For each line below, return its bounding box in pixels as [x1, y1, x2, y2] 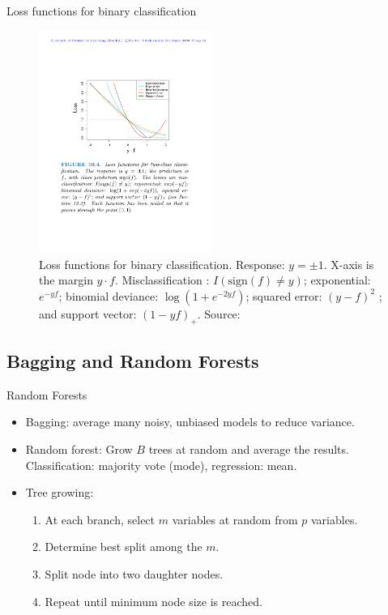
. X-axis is [323, 255, 374, 272]
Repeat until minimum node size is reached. [45, 592, 262, 609]
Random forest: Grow [25, 441, 133, 457]
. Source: [197, 305, 241, 322]
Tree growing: [25, 484, 94, 501]
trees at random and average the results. [148, 441, 349, 457]
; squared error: [245, 287, 322, 304]
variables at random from [172, 510, 298, 527]
